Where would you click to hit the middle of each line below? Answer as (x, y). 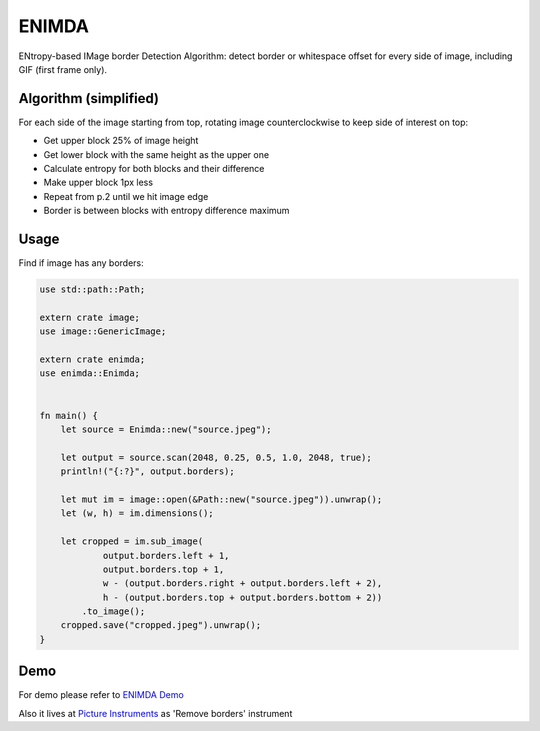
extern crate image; (89, 317)
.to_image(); (113, 611)
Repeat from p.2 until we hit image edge (126, 196)
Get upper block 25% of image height (121, 141)
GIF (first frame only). (63, 69)
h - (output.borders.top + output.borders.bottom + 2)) (242, 597)
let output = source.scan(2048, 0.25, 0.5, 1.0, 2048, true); (216, 457)
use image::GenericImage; (103, 331)
